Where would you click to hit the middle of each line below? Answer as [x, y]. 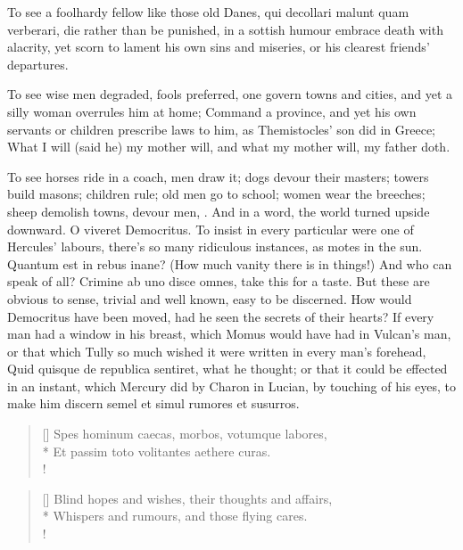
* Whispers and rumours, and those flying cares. [175, 516]
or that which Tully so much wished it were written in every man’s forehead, [217, 351]
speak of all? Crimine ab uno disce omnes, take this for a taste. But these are [219, 281]
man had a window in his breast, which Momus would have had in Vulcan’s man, [229, 334]
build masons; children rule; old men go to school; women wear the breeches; [216, 194]
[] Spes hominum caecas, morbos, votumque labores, [185, 434]
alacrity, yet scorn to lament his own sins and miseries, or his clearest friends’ [219, 47]
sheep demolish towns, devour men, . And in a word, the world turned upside [219, 211]
